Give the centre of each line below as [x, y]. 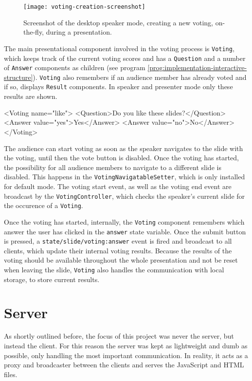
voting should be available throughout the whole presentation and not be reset [121, 260]
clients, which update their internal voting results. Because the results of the [118, 250]
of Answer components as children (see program [75, 67]
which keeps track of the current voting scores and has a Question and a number [125, 58]
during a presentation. [79, 32]
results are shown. [31, 96]
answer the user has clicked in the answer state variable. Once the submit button [125, 231]
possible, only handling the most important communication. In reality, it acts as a [126, 355]
